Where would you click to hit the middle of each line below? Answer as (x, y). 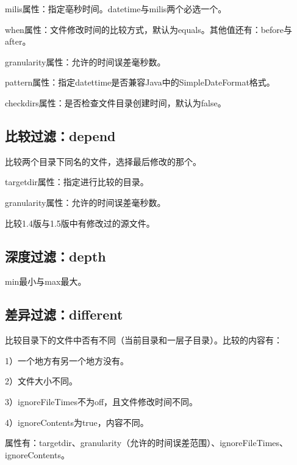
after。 (18, 41)
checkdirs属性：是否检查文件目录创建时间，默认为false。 (116, 102)
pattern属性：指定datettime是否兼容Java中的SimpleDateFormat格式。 (140, 82)
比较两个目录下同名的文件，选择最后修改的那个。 (103, 161)
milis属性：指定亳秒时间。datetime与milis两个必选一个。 (116, 9)
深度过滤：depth (55, 256)
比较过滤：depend (60, 135)
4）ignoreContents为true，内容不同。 (77, 422)
